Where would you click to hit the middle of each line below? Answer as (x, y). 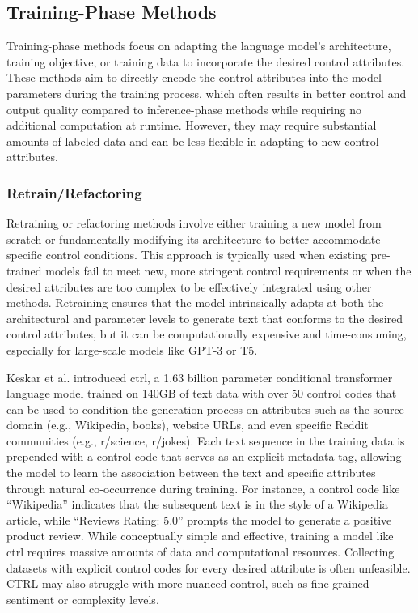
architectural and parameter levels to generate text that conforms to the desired (205, 318)
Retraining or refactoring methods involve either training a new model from (194, 223)
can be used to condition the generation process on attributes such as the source (205, 409)
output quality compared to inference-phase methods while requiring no (184, 109)
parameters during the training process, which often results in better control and (207, 93)
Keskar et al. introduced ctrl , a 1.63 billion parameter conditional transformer (200, 377)
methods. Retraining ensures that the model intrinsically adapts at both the (195, 302)
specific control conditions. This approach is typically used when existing (187, 255)
